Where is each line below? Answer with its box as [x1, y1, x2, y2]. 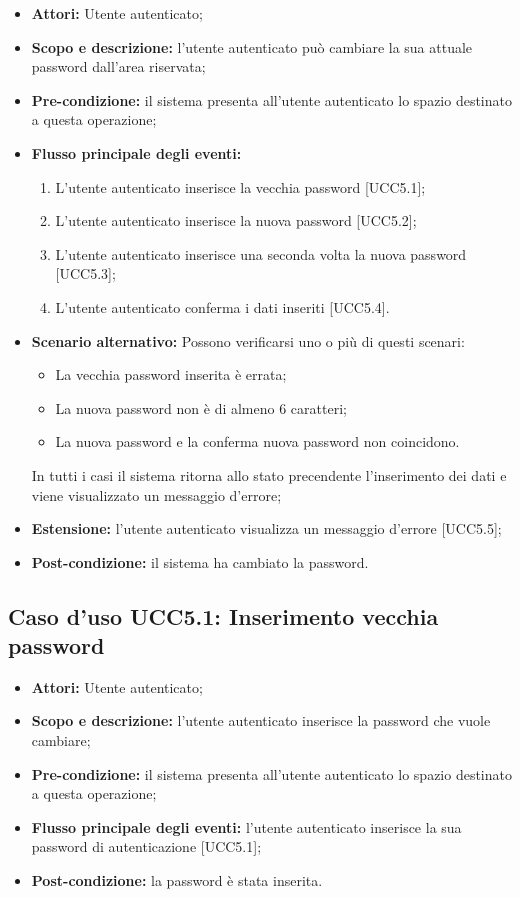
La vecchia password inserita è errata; [55, 364, 287, 385]
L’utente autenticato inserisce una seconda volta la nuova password [55, 243, 467, 264]
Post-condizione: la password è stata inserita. [31, 870, 323, 891]
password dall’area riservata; [31, 56, 206, 77]
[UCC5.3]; [55, 263, 116, 284]
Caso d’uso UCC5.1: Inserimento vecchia [8, 600, 439, 631]
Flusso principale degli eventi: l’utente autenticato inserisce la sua [31, 816, 462, 837]
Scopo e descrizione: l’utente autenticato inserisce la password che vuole [31, 710, 491, 731]
